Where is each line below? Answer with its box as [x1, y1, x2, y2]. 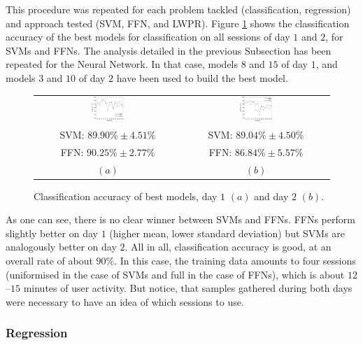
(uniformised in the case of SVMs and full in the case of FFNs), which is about [6, 267, 345, 281]
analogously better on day [6, 239, 117, 254]
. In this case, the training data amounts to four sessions [114, 253, 356, 267]
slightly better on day [6, 225, 98, 240]
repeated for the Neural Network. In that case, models [6, 57, 239, 71]
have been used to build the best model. [116, 70, 288, 85]
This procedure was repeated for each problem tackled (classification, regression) [6, 2, 351, 16]
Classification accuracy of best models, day [34, 188, 218, 203]
